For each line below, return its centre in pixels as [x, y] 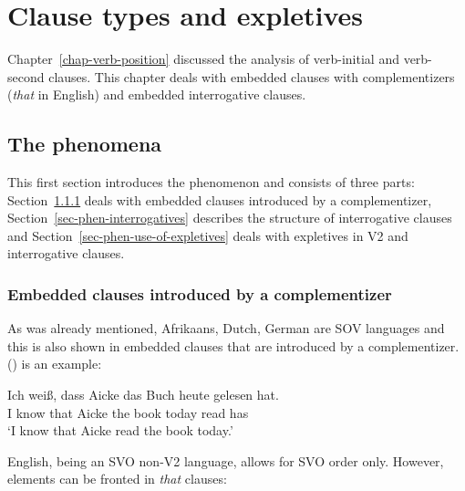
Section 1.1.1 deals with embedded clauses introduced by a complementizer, [220, 199]
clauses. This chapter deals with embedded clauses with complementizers [252, 76]
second [26, 76]
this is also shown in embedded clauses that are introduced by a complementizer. [233, 345]
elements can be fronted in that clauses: [117, 479]
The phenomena [85, 144]
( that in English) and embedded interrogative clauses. [157, 94]
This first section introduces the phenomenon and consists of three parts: [211, 182]
